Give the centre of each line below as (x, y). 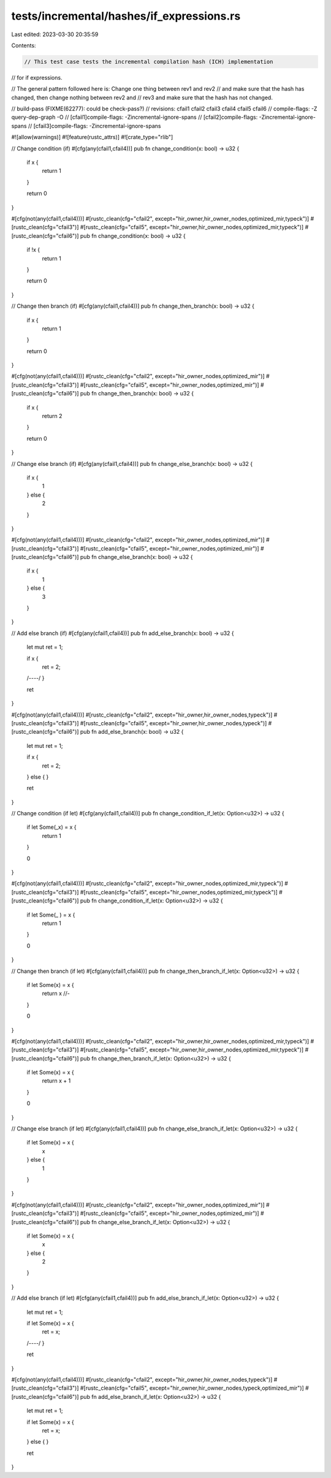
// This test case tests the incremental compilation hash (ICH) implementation (149, 62)
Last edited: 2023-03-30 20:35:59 (55, 34)
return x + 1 (56, 1081)
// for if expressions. (37, 77)
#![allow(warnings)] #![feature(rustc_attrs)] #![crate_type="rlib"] (92, 137)
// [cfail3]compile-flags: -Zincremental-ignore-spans (94, 126)
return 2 (52, 416)
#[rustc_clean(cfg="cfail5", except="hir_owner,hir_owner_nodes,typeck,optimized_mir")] (192, 1388)
